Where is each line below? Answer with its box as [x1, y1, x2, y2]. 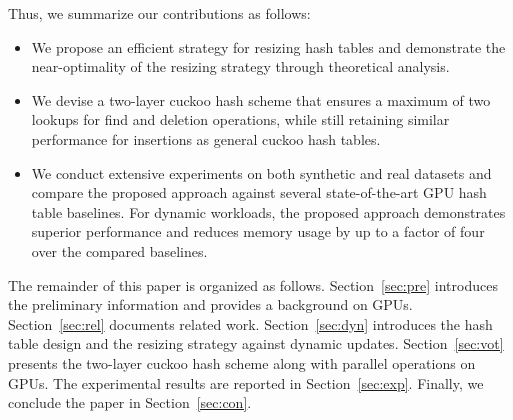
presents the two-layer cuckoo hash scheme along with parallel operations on [8, 352, 476, 373]
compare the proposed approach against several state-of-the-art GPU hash [31, 182, 487, 203]
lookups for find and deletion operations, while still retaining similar [31, 109, 450, 130]
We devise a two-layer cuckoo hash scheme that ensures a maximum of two [31, 89, 491, 110]
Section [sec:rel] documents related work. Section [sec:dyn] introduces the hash [8, 313, 493, 334]
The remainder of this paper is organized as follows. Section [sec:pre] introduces [8, 274, 498, 295]
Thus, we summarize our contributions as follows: [8, 3, 311, 23]
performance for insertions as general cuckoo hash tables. [31, 128, 381, 149]
